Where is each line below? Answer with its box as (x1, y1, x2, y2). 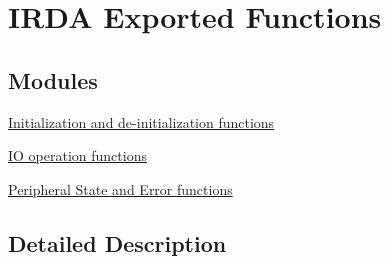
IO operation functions (8, 145, 147, 166)
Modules (8, 64, 98, 95)
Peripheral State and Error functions (8, 178, 233, 199)
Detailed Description (8, 227, 227, 258)
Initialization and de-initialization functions (8, 111, 275, 132)
